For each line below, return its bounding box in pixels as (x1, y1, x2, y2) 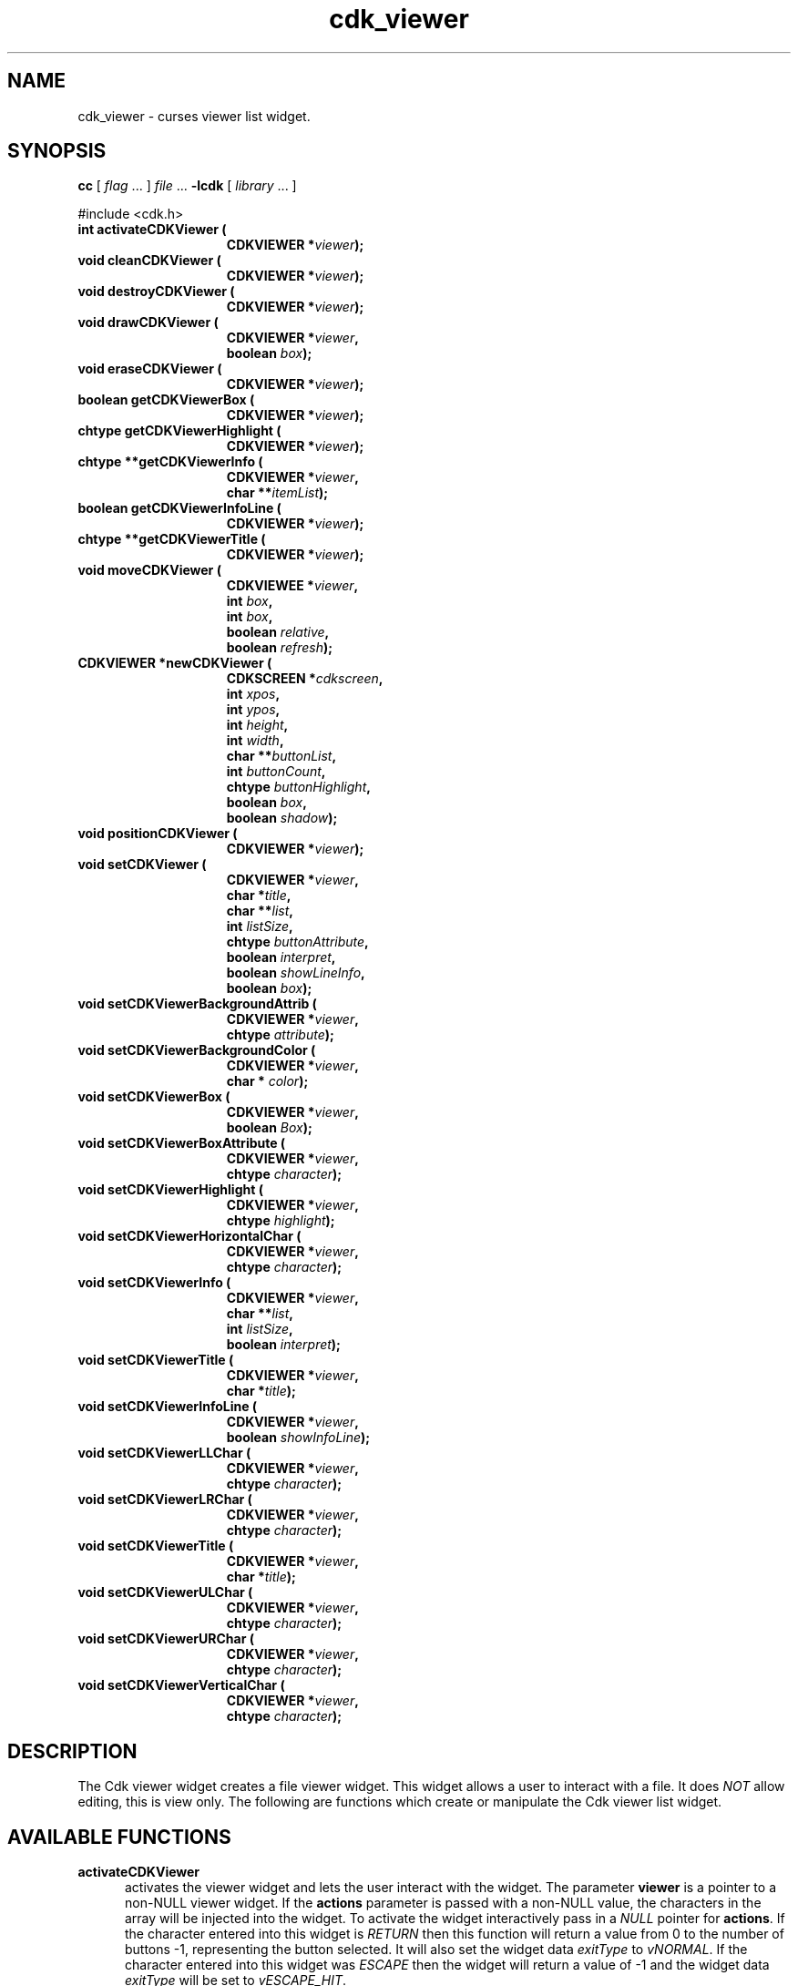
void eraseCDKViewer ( (77, 361, 222, 377)
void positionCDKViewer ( (77, 825, 238, 842)
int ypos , (226, 701, 281, 718)
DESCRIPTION (7, 1739, 138, 1763)
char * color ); (226, 1073, 309, 1090)
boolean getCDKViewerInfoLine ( (77, 500, 281, 517)
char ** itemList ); (226, 485, 329, 501)
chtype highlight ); (226, 1213, 335, 1229)
